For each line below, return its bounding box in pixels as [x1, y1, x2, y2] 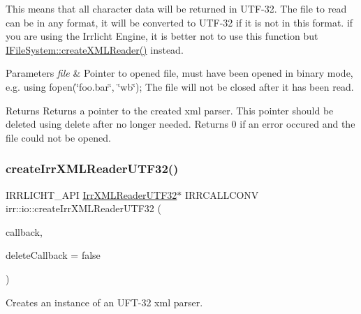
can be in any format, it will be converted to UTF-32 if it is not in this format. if [6, 15, 353, 29]
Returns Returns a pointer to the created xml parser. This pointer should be [6, 103, 334, 117]
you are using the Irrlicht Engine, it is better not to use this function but [6, 29, 318, 43]
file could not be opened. [6, 130, 111, 144]
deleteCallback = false [6, 248, 101, 262]
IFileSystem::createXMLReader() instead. [6, 42, 184, 57]
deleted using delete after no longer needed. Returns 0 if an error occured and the [6, 117, 355, 131]
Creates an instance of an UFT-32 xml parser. [6, 294, 203, 309]
